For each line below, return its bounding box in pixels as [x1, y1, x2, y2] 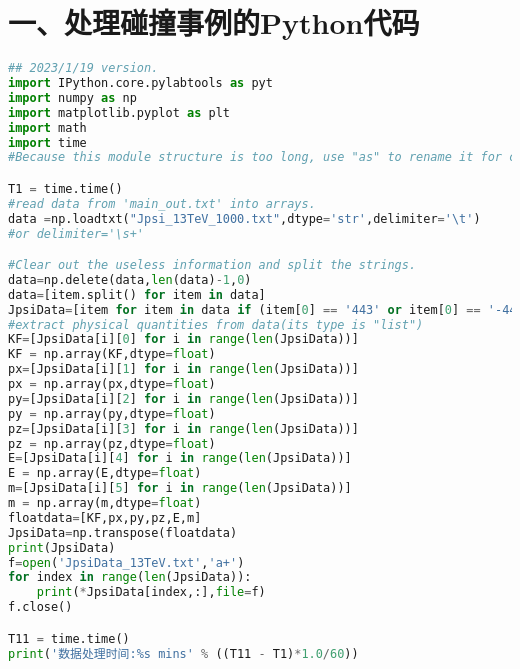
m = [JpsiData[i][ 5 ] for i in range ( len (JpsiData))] [8, 481, 352, 496]
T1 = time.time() [8, 181, 123, 196]
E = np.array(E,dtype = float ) [8, 466, 202, 481]
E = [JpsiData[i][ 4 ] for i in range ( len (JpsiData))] [8, 451, 352, 466]
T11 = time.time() [8, 631, 130, 646]
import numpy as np [8, 90, 137, 105]
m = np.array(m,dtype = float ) [8, 496, 202, 511]
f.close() [8, 600, 73, 615]
